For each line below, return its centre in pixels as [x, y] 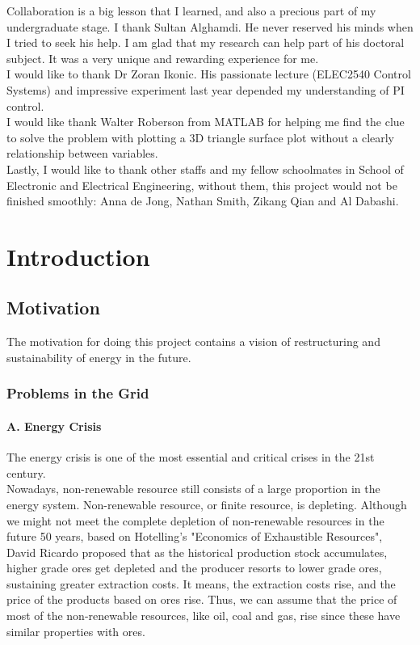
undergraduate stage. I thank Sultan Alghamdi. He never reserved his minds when [210, 26]
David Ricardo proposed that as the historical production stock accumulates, [197, 552]
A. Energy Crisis [54, 426]
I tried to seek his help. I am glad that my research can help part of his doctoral [206, 42]
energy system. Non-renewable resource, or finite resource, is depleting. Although [207, 504]
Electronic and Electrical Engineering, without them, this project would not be [202, 185]
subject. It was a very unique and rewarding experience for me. [163, 58]
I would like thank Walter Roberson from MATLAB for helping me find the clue [206, 122]
